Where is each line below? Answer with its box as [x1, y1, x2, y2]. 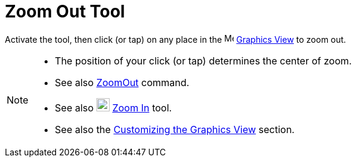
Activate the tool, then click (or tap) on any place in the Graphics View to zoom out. [5, 34, 346, 45]
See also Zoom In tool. [55, 101, 172, 114]
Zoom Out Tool [5, 1, 125, 22]
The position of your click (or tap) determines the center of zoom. [55, 54, 352, 67]
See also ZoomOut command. [55, 76, 190, 89]
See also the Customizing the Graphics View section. [55, 123, 295, 136]
